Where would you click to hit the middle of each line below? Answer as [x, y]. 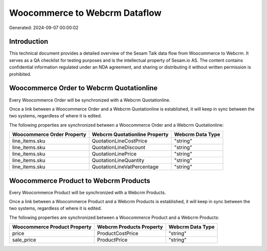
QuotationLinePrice [114, 154]
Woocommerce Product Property [52, 227]
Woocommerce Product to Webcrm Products [80, 181]
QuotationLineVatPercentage [125, 167]
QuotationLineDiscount [118, 147]
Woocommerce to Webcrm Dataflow [85, 13]
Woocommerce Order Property [49, 135]
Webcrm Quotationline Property [130, 135]
